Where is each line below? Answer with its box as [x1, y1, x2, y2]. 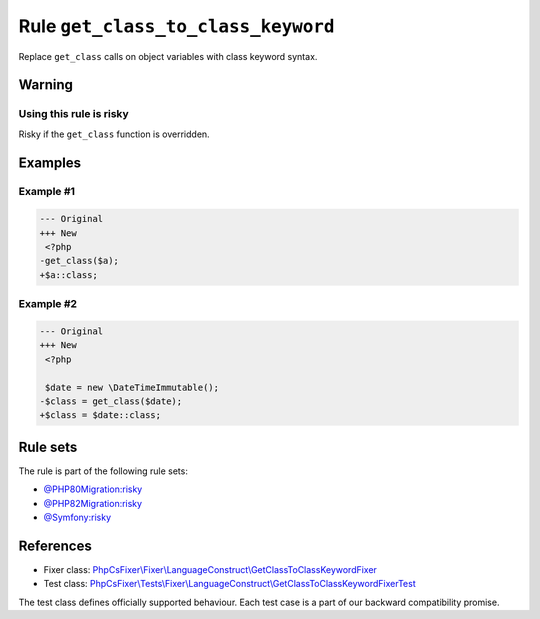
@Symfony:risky [43, 511, 112, 523]
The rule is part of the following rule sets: [18, 465, 189, 477]
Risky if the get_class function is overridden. [18, 128, 210, 140]
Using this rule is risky [18, 107, 129, 121]
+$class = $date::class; [39, 410, 162, 421]
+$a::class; [39, 269, 99, 280]
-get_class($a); [39, 255, 120, 267]
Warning [18, 76, 74, 94]
